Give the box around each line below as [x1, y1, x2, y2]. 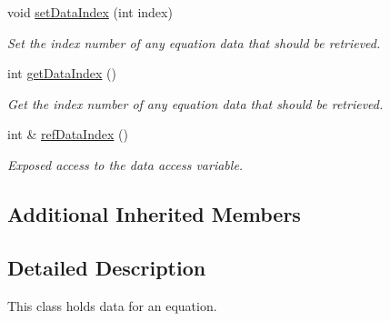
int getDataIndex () [7, 64, 117, 83]
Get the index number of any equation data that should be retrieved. [7, 94, 384, 113]
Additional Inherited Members [7, 199, 301, 227]
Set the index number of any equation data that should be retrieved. [7, 33, 381, 52]
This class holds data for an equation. [7, 296, 217, 315]
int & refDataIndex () [7, 125, 128, 144]
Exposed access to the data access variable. [7, 155, 244, 174]
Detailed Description [7, 253, 206, 281]
